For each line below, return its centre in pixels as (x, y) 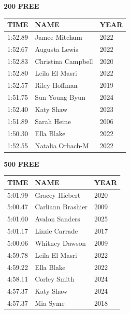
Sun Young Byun (60, 97)
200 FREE (22, 6)
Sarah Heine (53, 121)
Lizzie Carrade (57, 231)
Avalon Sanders (58, 219)
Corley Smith (55, 279)
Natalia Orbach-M (62, 145)
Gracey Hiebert (58, 195)
